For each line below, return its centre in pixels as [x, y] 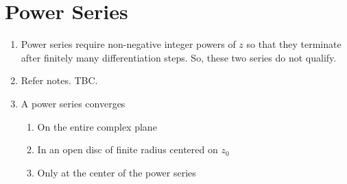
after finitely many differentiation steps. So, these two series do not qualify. [179, 57]
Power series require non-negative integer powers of [128, 44]
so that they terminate [294, 44]
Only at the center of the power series [117, 172]
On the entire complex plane [97, 126]
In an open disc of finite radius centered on [128, 149]
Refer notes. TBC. [59, 80]
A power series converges [73, 103]
